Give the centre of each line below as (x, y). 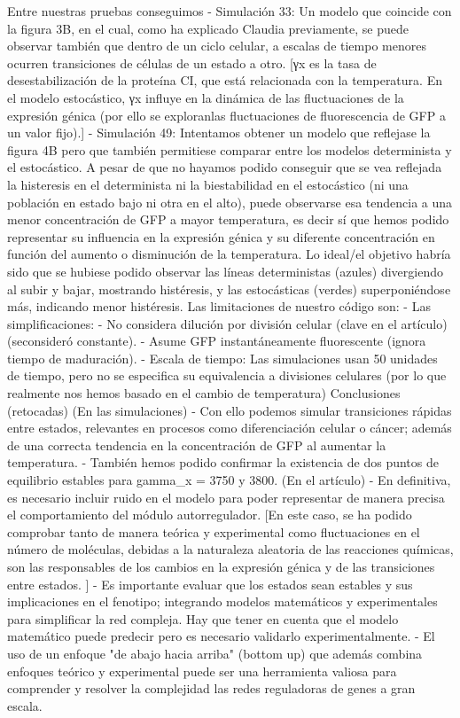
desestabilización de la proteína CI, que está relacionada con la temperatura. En (225, 80)
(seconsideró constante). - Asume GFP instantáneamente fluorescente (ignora (217, 341)
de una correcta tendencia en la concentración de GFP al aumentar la (197, 445)
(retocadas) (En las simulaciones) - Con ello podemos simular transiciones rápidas (230, 410)
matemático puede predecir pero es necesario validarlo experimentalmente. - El (221, 636)
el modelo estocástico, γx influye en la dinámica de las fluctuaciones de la (206, 97)
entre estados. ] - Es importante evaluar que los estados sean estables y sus (210, 584)
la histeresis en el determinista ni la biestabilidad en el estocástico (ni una (208, 184)
